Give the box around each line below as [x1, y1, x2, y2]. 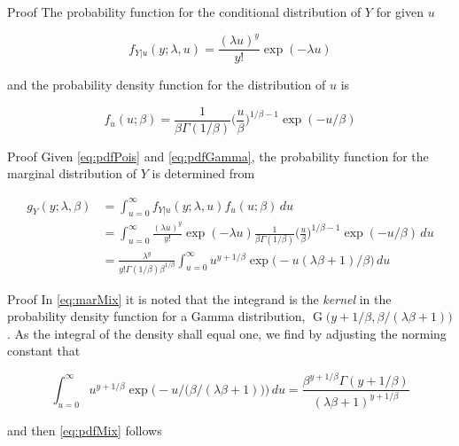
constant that [7, 341, 81, 360]
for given [376, 3, 424, 20]
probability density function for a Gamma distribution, [7, 307, 306, 325]
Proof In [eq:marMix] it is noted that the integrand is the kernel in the [7, 289, 392, 308]
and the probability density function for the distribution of [7, 75, 326, 94]
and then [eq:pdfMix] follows [7, 420, 162, 439]
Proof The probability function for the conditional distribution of [7, 3, 362, 20]
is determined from [152, 164, 255, 183]
